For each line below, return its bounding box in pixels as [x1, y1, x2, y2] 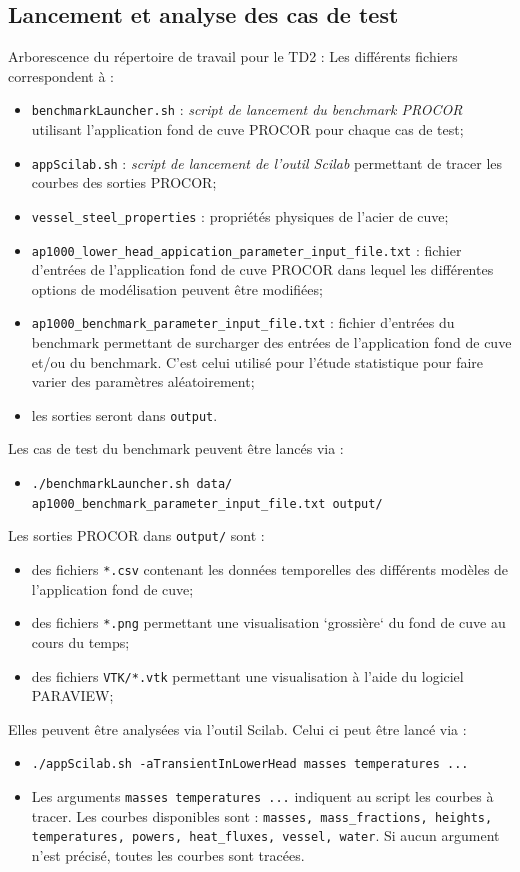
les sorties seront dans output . [31, 404, 218, 425]
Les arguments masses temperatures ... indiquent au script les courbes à [31, 786, 494, 807]
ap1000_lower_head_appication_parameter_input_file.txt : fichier [31, 239, 462, 260]
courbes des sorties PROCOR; [31, 172, 217, 193]
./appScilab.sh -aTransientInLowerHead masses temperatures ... [31, 757, 469, 772]
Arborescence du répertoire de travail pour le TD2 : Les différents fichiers [8, 46, 458, 67]
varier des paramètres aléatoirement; [31, 371, 255, 392]
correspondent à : [8, 65, 114, 86]
